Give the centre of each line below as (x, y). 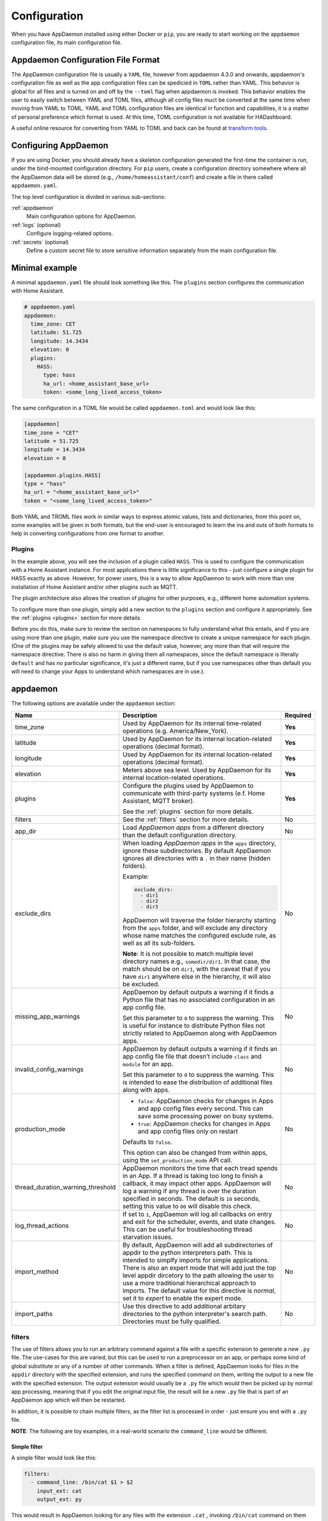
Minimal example (44, 268)
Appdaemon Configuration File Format (86, 60)
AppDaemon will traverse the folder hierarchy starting (199, 921)
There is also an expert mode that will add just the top (199, 1268)
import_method (37, 1272)
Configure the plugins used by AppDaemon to (188, 785)
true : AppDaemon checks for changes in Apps (204, 1124)
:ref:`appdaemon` (33, 208)
